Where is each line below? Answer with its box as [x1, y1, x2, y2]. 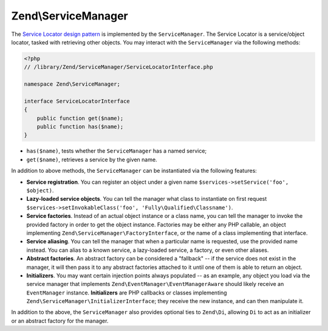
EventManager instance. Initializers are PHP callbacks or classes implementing [26, 289, 227, 296]
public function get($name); [36, 114, 124, 122]
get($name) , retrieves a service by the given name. [26, 156, 157, 163]
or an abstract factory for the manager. [11, 317, 109, 324]
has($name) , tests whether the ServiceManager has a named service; [26, 147, 207, 155]
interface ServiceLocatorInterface [24, 97, 130, 105]
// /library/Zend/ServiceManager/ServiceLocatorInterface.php [24, 64, 213, 71]
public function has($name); [36, 124, 124, 130]
